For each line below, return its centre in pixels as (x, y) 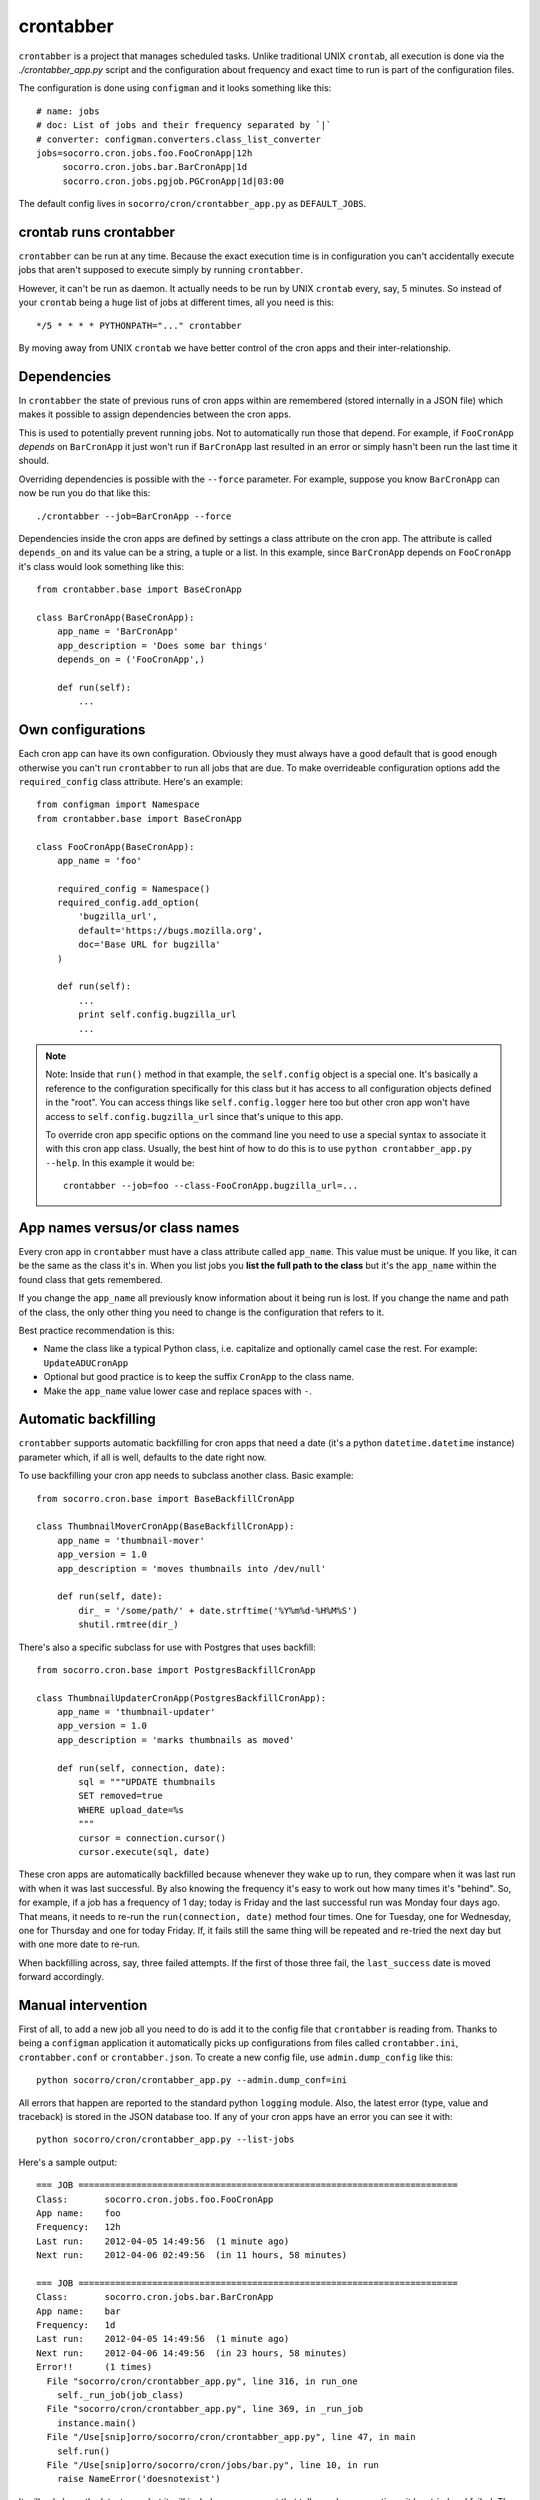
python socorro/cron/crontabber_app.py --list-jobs (165, 2139)
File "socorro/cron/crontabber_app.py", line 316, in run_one (202, 2381)
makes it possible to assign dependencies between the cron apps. (155, 414)
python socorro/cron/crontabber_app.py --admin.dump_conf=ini (192, 2080)
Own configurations (82, 730)
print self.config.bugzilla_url (157, 1014)
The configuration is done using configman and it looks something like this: (175, 88)
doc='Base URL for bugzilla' (150, 944)
